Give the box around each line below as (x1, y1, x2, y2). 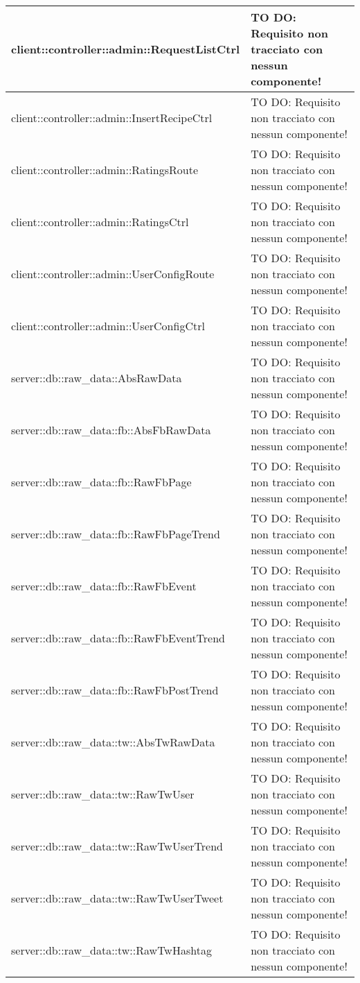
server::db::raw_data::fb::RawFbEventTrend (11, 630, 226, 646)
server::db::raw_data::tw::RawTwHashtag (11, 942, 212, 958)
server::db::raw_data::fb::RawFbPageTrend (11, 526, 220, 542)
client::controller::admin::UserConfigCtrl (11, 318, 205, 334)
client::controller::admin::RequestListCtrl (11, 41, 240, 57)
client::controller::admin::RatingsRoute (11, 162, 199, 178)
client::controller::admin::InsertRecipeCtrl (11, 110, 213, 126)
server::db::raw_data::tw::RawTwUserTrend (11, 838, 223, 854)
